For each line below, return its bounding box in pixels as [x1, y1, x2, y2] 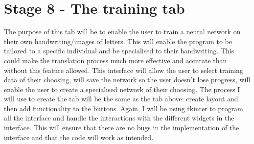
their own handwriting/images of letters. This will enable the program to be [4, 36, 232, 46]
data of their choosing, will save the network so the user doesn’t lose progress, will [4, 74, 251, 85]
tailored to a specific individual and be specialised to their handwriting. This [4, 46, 234, 56]
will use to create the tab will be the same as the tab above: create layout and [4, 94, 238, 104]
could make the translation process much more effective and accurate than [4, 55, 227, 65]
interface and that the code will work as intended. [4, 132, 154, 142]
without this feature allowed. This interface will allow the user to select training [4, 65, 243, 75]
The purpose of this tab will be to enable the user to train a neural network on [4, 26, 241, 37]
